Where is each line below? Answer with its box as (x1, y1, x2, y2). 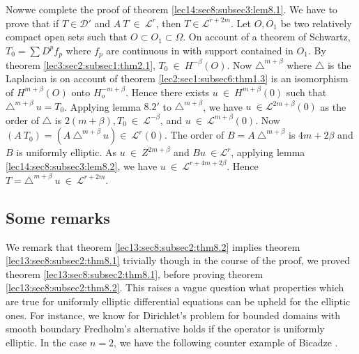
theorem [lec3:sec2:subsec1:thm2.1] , (6, 57, 155, 72)
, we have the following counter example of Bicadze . (114, 334, 338, 349)
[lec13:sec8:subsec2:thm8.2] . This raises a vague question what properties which (6, 280, 344, 295)
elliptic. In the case (6, 334, 87, 349)
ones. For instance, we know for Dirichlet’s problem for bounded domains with (6, 307, 341, 322)
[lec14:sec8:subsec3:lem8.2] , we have (6, 158, 158, 173)
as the (320, 99, 346, 114)
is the (327, 57, 351, 72)
